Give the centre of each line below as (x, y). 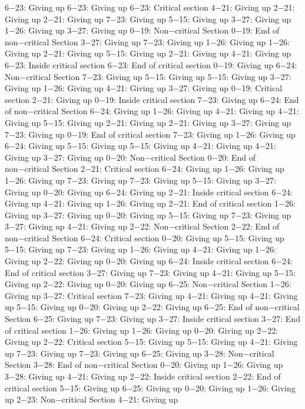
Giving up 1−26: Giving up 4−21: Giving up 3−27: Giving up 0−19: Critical (144, 88)
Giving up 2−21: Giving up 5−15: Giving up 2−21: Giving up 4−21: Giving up (148, 53)
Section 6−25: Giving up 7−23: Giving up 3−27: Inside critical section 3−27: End (152, 319)
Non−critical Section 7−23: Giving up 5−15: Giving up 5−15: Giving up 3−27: (148, 76)
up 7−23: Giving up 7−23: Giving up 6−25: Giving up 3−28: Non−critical (140, 353)
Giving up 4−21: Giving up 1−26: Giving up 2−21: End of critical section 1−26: (150, 203)
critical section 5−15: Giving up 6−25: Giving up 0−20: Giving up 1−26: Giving (150, 388)
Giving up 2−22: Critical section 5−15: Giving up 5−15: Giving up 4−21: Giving (151, 342)
